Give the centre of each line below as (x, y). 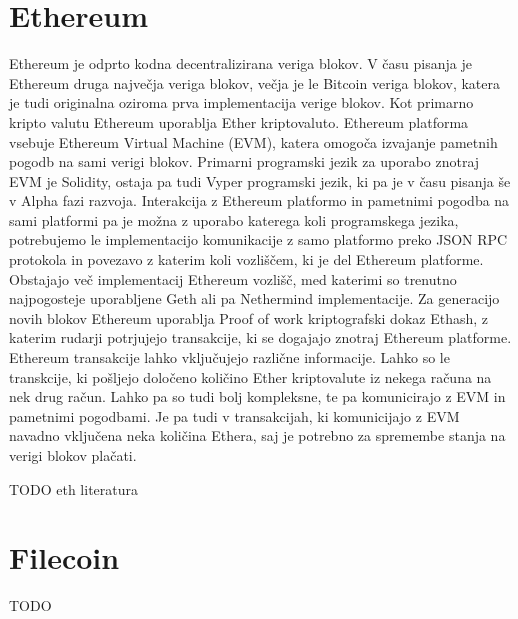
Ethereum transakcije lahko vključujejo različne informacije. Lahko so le (229, 357)
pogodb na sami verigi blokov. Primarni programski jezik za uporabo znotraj (244, 161)
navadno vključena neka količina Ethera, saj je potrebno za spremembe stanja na (257, 435)
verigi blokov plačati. (73, 455)
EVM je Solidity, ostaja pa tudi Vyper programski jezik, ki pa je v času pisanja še (260, 180)
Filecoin (64, 557)
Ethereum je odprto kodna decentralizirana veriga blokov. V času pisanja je (240, 63)
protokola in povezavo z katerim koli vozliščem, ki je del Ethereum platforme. (246, 259)
